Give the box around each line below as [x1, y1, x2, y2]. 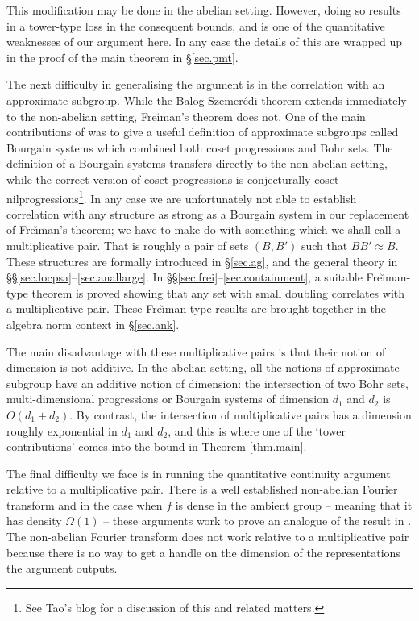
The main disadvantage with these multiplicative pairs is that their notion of [6, 343, 386, 360]
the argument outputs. [6, 560, 118, 577]
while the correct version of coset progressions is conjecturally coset [6, 170, 339, 187]
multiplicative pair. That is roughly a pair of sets [6, 236, 249, 253]
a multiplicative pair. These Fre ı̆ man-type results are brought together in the [6, 300, 386, 317]
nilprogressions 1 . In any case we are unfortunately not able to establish [6, 187, 357, 206]
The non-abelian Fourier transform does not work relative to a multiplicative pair [6, 528, 409, 545]
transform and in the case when [6, 496, 163, 513]
